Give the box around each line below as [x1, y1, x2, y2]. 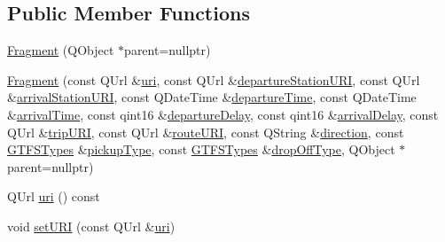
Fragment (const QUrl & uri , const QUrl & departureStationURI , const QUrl [7, 70, 420, 89]
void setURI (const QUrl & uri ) [7, 216, 176, 235]
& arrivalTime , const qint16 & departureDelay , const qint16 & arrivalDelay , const [7, 105, 439, 123]
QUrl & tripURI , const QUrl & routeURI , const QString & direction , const [7, 122, 404, 141]
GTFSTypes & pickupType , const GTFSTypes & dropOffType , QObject [7, 140, 395, 159]
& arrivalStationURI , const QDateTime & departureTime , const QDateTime [7, 88, 417, 106]
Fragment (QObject [7, 41, 114, 59]
